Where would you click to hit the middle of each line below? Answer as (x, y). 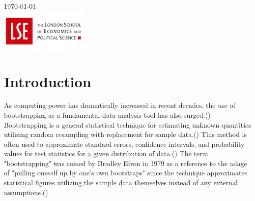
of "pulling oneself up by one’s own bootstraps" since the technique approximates (126, 173)
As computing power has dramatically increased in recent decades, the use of (120, 105)
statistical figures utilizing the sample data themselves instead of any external (121, 183)
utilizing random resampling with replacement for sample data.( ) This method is (125, 134)
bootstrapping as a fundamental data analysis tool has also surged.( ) (107, 115)
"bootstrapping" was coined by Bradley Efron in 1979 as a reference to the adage (126, 163)
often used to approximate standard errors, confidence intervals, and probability (124, 144)
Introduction (48, 82)
